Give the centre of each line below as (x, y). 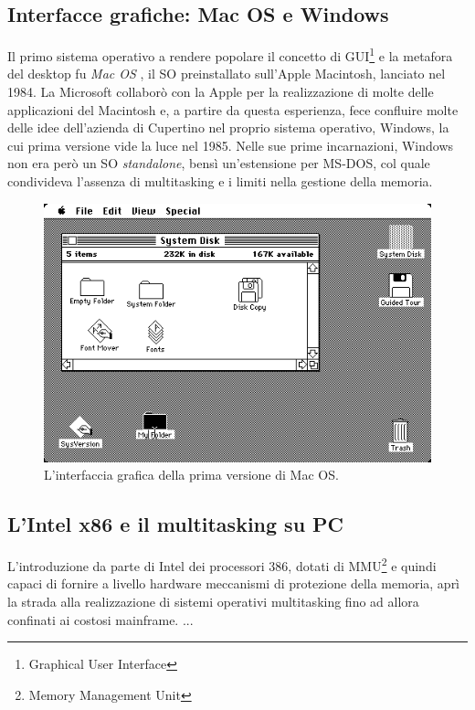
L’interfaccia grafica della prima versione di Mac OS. (191, 475)
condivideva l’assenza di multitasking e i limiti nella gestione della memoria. (220, 181)
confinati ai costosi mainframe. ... (100, 619)
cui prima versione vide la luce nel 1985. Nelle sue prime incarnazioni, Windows (231, 145)
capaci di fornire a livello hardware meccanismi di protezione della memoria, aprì (234, 583)
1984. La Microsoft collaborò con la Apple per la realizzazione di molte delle (221, 92)
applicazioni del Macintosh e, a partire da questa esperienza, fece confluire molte (233, 109)
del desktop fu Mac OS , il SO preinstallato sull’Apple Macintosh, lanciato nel (227, 74)
